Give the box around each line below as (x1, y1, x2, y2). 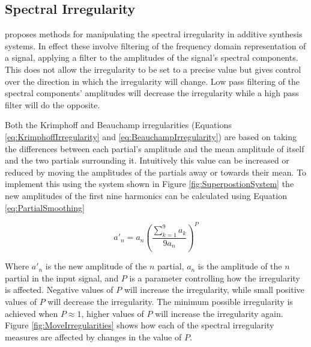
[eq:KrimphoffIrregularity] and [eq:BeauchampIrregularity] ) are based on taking (5, 130, 297, 143)
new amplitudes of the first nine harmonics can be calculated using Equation (5, 189, 287, 201)
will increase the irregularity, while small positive (124, 283, 304, 296)
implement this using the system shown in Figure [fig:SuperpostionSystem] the (5, 177, 294, 190)
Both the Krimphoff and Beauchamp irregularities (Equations (5, 118, 232, 131)
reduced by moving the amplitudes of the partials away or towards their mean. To (5, 165, 307, 178)
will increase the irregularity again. (155, 307, 283, 319)
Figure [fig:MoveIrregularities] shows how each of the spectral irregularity (5, 319, 274, 331)
